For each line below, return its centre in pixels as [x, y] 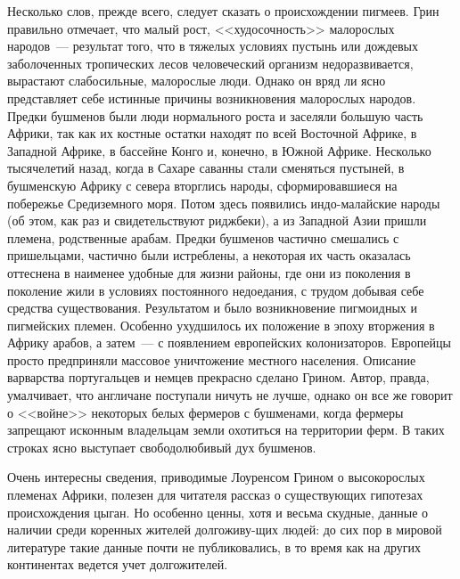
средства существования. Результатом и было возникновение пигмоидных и [212, 308]
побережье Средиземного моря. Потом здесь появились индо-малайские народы [224, 203]
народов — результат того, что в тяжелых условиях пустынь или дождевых [213, 46]
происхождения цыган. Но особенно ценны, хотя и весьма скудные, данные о [218, 512]
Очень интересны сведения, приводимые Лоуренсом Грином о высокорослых [216, 477]
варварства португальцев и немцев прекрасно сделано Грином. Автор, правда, [218, 377]
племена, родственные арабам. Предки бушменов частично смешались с [203, 237]
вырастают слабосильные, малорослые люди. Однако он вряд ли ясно [197, 81]
